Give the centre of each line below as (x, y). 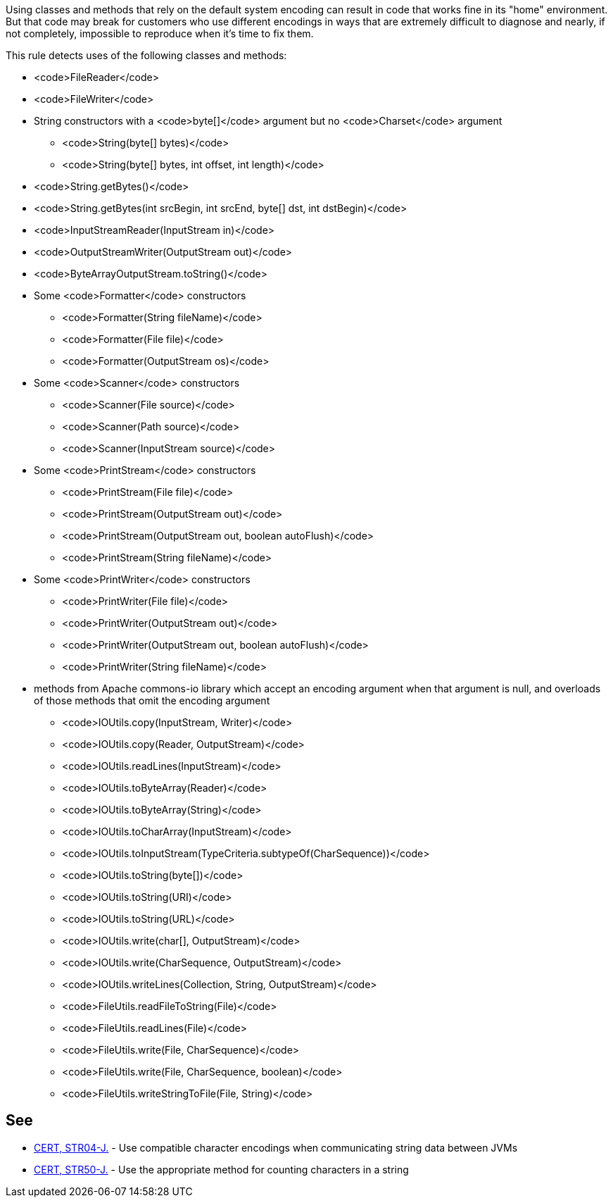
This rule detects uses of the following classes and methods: (146, 55)
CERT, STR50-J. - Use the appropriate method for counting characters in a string (221, 1169)
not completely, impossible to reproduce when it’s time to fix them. (160, 33)
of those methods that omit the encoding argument (152, 700)
